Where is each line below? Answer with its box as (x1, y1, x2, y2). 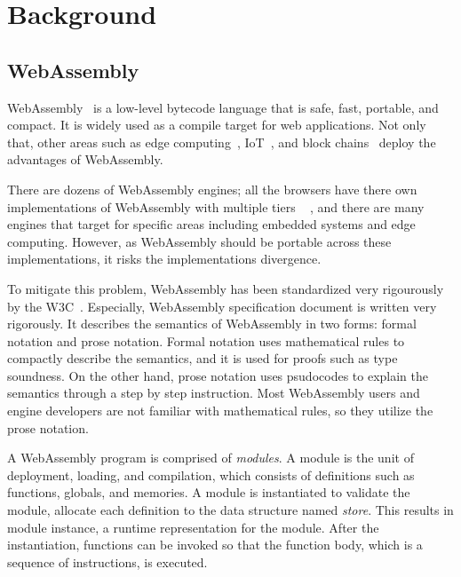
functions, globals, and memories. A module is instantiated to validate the (7, 483, 410, 502)
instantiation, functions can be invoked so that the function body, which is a (7, 535, 423, 554)
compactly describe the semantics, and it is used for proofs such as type (7, 349, 398, 368)
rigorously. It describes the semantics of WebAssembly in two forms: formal (7, 314, 417, 333)
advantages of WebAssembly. (7, 150, 163, 169)
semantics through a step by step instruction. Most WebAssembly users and (7, 383, 420, 402)
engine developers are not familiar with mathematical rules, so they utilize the (7, 401, 433, 420)
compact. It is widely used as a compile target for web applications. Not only (7, 115, 426, 134)
